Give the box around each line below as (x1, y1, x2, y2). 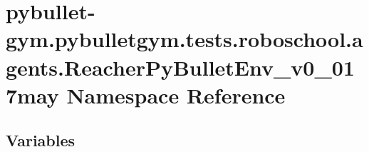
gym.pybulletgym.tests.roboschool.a (6, 24, 363, 54)
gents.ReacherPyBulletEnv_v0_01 (6, 52, 355, 81)
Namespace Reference (66, 80, 286, 109)
